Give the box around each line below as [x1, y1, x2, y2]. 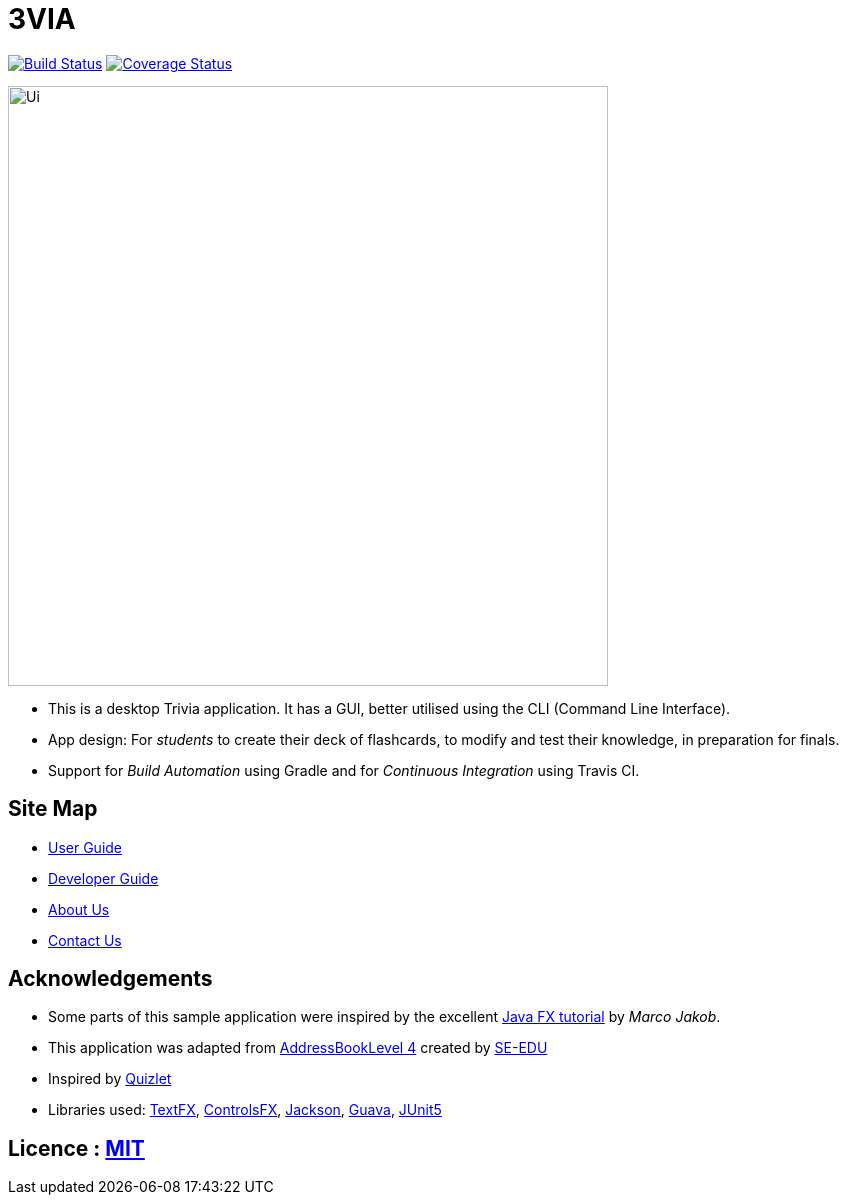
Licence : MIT [8, 1135, 145, 1161]
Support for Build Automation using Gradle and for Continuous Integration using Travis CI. [48, 761, 640, 779]
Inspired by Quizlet [48, 1070, 172, 1088]
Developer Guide [48, 869, 159, 887]
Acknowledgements [8, 966, 213, 992]
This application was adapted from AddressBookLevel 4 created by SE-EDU [48, 1039, 548, 1057]
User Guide [48, 838, 123, 856]
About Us [48, 900, 110, 918]
